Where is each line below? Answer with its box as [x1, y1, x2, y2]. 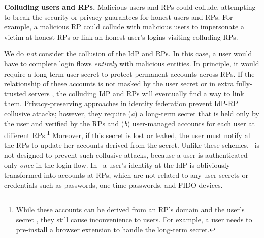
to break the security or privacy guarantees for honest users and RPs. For [4, 11, 233, 22]
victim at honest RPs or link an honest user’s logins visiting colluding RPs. [4, 31, 238, 42]
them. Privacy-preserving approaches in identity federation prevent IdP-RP [4, 98, 238, 109]
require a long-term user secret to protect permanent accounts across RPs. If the [4, 68, 255, 79]
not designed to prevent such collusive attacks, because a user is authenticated [4, 149, 248, 160]
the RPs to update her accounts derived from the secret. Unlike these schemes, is [4, 140, 260, 150]
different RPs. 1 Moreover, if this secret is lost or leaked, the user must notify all [4, 128, 252, 140]
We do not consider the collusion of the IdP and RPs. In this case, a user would [4, 48, 252, 59]
